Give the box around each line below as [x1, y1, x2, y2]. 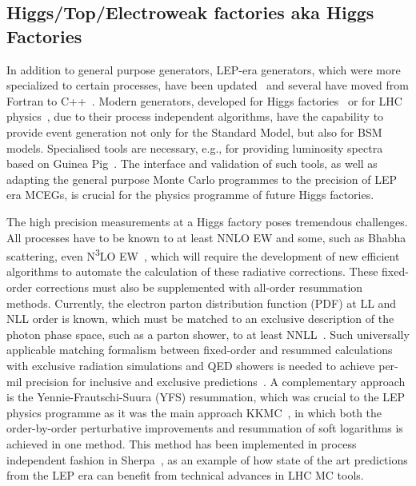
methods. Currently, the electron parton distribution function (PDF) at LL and [6, 294, 397, 311]
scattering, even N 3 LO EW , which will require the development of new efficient [6, 245, 400, 264]
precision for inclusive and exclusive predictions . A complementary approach [26, 372, 406, 389]
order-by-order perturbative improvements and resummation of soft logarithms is [6, 420, 403, 436]
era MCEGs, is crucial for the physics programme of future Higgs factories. [6, 186, 374, 203]
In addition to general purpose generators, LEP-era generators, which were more [6, 61, 401, 78]
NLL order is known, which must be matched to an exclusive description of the [6, 310, 394, 327]
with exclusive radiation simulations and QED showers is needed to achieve [6, 357, 375, 373]
